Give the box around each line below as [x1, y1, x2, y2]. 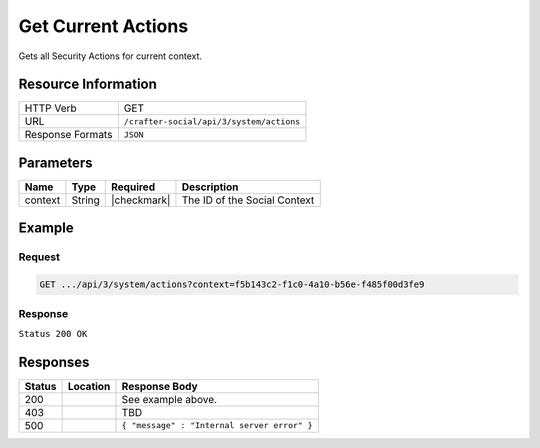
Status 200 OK [18, 328, 88, 339]
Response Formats [24, 128, 113, 142]
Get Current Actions [18, 15, 189, 37]
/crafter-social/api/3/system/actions [123, 116, 301, 127]
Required [111, 180, 155, 194]
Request [18, 250, 60, 264]
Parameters [18, 154, 93, 171]
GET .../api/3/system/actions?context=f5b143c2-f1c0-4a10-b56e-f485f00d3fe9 [39, 279, 425, 290]
